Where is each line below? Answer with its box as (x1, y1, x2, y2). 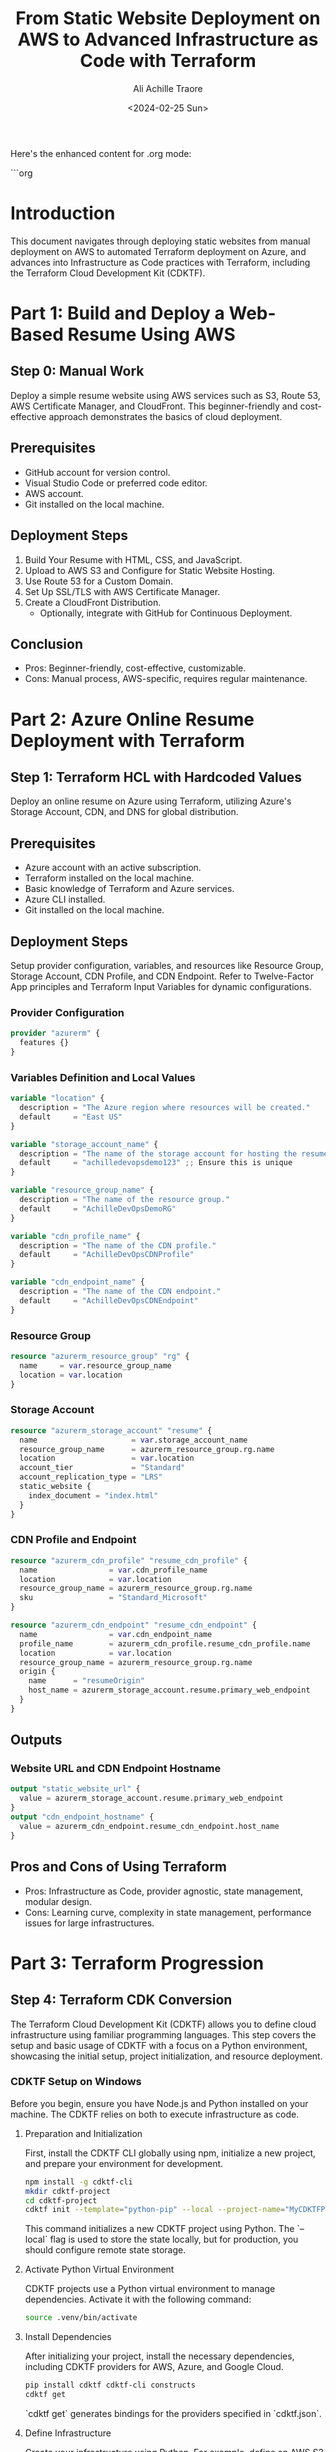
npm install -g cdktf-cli (24, 2177, 133, 2187)
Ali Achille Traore (133, 82, 203, 94)
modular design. (24, 1895, 93, 1907)
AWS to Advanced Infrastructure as (17, 28, 319, 51)
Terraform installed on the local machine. (24, 872, 195, 884)
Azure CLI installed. (24, 893, 106, 906)
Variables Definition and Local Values (10, 1070, 196, 1084)
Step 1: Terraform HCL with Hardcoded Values (10, 768, 303, 786)
